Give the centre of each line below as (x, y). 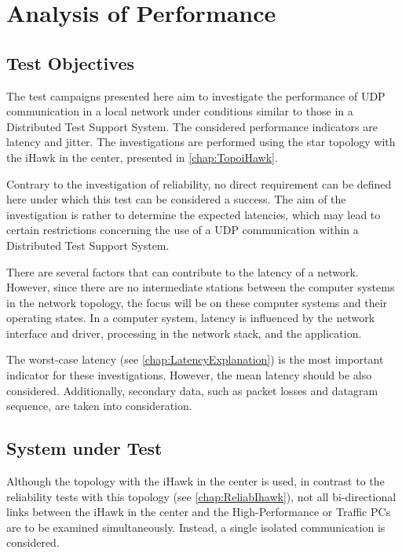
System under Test (84, 448)
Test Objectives (70, 62)
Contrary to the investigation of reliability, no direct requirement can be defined (199, 183)
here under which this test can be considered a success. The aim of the (176, 199)
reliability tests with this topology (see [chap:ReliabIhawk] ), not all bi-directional (201, 496)
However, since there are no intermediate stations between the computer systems (201, 287)
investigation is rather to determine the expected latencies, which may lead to (194, 214)
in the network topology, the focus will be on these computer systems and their (197, 302)
